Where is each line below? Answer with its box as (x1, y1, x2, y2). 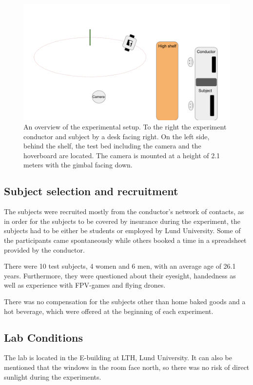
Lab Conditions (4, 330, 83, 345)
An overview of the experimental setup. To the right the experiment (23, 122, 227, 132)
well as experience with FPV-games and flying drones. (4, 280, 166, 290)
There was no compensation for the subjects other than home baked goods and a (4, 296, 246, 307)
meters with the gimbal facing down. (23, 160, 133, 170)
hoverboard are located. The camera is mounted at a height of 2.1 (23, 150, 220, 160)
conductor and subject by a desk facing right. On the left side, (23, 131, 210, 141)
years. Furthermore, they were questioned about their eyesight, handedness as (4, 270, 236, 280)
